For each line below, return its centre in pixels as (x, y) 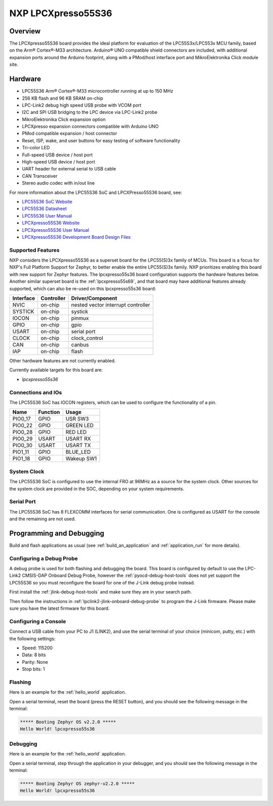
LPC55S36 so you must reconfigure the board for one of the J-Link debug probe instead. (102, 582)
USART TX (78, 445)
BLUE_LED (78, 452)
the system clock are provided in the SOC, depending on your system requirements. (97, 489)
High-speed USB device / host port (59, 162)
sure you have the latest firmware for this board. (59, 608)
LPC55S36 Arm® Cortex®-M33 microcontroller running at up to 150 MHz (98, 91)
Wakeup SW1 (81, 459)
